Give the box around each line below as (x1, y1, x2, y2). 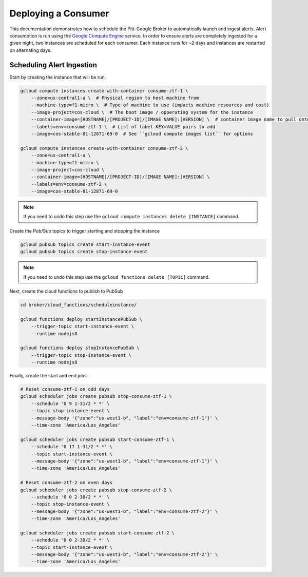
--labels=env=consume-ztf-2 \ (31, 181, 107, 187)
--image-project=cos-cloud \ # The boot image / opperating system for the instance (31, 109, 254, 115)
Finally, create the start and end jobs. (9, 373, 88, 379)
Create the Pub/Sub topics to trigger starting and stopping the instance (9, 227, 160, 234)
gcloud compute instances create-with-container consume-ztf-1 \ (20, 88, 188, 93)
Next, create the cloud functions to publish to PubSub (9, 288, 123, 294)
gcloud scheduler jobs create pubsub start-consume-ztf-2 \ (20, 530, 175, 536)
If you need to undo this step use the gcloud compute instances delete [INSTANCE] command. (23, 214, 240, 220)
